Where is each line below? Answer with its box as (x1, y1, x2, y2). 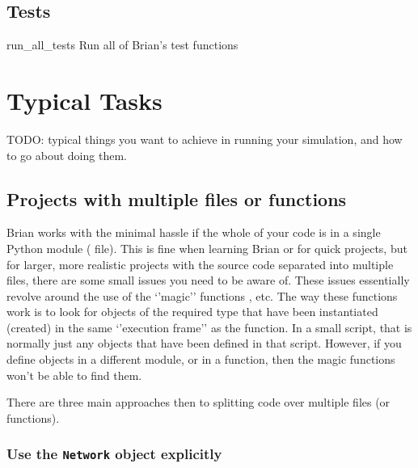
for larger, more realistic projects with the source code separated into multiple (6, 255, 394, 272)
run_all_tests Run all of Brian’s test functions (6, 36, 239, 53)
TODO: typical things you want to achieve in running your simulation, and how (6, 130, 403, 147)
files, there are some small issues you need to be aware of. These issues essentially (6, 272, 410, 289)
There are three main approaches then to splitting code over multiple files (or (6, 394, 391, 411)
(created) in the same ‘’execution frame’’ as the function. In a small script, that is (6, 318, 412, 335)
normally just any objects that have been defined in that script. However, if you (6, 335, 402, 352)
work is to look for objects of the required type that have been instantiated (6, 303, 378, 320)
